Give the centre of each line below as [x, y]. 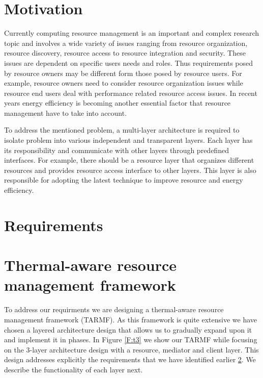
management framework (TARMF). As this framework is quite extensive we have [131, 319]
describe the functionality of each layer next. [74, 369]
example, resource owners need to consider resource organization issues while [124, 83]
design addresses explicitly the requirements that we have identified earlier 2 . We [130, 359]
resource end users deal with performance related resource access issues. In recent [131, 93]
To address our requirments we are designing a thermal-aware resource [114, 309]
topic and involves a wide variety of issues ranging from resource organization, [126, 43]
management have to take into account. [66, 112]
